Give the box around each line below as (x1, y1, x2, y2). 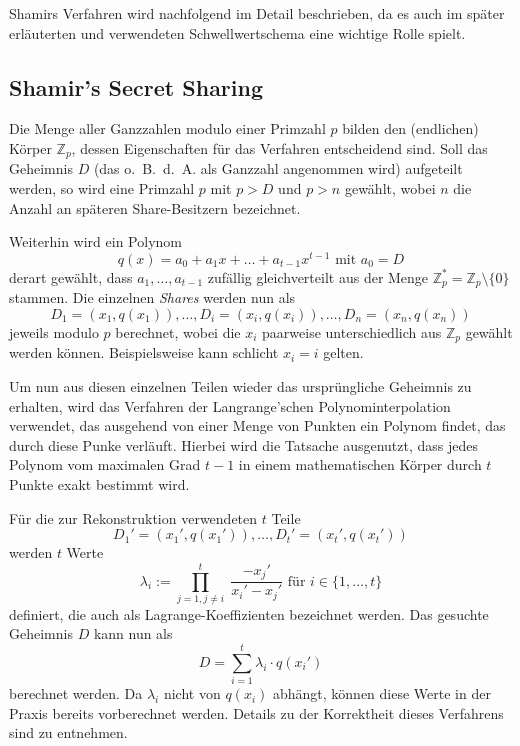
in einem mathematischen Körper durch (238, 454, 482, 475)
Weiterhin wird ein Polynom (9, 231, 182, 252)
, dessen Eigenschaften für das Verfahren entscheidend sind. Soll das (71, 137, 488, 158)
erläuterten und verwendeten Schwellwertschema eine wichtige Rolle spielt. (9, 22, 466, 43)
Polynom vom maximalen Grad (9, 454, 201, 475)
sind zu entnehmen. (9, 722, 128, 743)
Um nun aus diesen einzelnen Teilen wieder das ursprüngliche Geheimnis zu (9, 375, 472, 396)
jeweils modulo (9, 321, 99, 342)
